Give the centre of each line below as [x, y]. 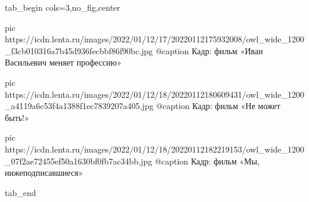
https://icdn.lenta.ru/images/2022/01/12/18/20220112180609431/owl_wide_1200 [155, 94]
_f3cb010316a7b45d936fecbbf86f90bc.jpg [79, 50]
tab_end [21, 192]
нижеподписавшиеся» [44, 173]
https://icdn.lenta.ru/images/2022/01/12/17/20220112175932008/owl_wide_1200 [155, 39]
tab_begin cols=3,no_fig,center [63, 7]
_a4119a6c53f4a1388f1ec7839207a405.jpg [79, 106]
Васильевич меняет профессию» [63, 62]
